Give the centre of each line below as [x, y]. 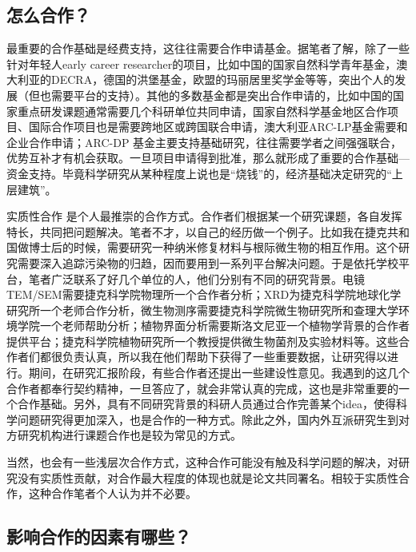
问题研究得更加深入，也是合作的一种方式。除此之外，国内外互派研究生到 [208, 419]
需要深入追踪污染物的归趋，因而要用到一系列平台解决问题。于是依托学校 [208, 262]
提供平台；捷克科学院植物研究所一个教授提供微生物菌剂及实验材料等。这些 [202, 341]
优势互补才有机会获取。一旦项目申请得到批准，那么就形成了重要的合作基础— [208, 158]
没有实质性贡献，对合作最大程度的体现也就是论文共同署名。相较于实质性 [208, 477]
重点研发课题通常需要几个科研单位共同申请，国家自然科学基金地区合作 [202, 111]
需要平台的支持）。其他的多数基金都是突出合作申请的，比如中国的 [222, 95]
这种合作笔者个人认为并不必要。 [112, 493]
